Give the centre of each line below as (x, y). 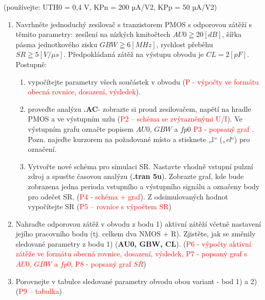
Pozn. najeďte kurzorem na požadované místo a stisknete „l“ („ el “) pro (139, 139)
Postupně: (31, 64)
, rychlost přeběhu (185, 44)
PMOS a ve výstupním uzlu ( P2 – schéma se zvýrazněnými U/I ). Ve (135, 119)
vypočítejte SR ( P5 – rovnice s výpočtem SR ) (100, 206)
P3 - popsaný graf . (224, 128)
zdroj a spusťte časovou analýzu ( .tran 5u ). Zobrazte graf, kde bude (136, 176)
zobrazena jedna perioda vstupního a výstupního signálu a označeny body (144, 186)
